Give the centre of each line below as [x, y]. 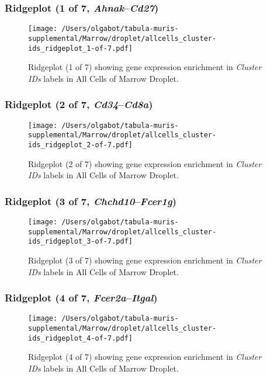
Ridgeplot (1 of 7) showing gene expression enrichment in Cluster [145, 67]
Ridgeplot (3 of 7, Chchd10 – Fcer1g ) [91, 201]
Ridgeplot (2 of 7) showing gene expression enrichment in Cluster [145, 163]
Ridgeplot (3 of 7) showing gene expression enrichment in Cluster [145, 260]
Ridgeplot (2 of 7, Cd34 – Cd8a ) [79, 104]
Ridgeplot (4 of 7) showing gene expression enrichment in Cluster [145, 357]
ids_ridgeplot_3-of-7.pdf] [80, 242]
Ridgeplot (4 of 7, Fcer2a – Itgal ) [81, 298]
